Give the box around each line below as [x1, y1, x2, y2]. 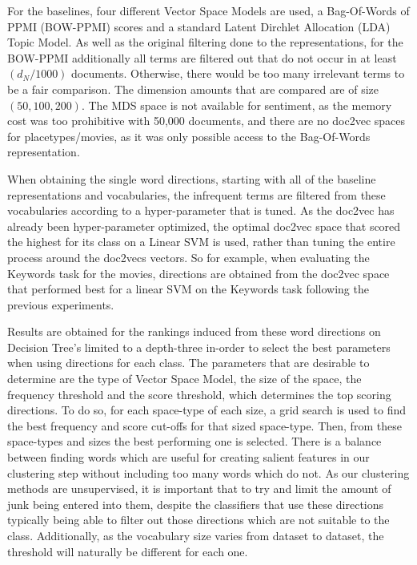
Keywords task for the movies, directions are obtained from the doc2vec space [7, 264, 390, 281]
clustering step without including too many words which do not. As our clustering [7, 464, 410, 481]
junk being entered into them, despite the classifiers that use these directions [7, 495, 384, 512]
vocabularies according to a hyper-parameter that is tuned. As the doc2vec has [7, 202, 395, 219]
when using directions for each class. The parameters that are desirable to [7, 354, 370, 371]
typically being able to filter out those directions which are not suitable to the [7, 511, 390, 528]
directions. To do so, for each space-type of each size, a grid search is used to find [7, 402, 407, 418]
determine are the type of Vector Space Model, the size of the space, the [7, 370, 362, 387]
